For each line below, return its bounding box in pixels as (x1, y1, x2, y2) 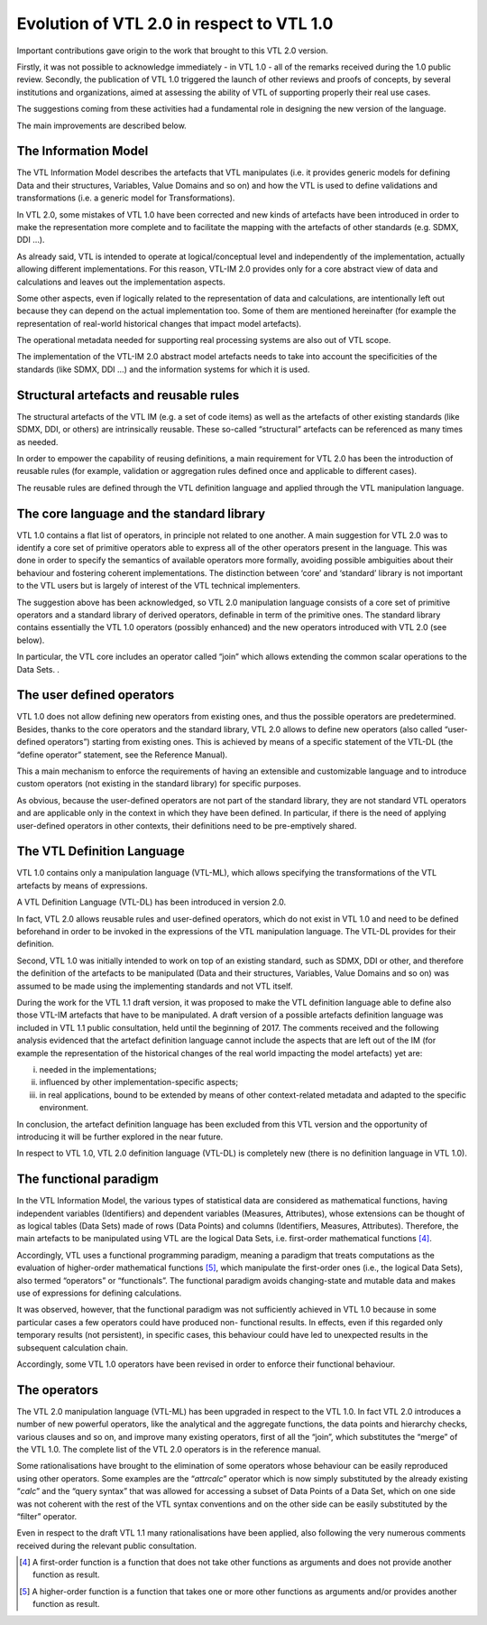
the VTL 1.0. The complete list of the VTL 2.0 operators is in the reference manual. (16, 1444, 322, 1454)
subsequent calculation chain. (16, 1342, 128, 1353)
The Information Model (16, 144, 149, 159)
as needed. (16, 436, 59, 447)
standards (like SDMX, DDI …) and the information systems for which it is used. (16, 364, 310, 375)
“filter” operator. (16, 1510, 78, 1521)
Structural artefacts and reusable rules (16, 387, 240, 403)
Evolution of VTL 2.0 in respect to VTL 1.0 (16, 14, 334, 33)
